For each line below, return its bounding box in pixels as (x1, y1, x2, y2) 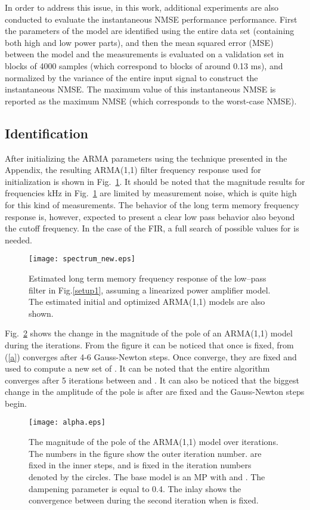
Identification (5, 123, 88, 142)
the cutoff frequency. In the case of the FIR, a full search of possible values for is (5, 222, 299, 234)
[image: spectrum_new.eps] (29, 255, 135, 264)
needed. (5, 233, 32, 246)
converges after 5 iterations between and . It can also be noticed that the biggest (5, 373, 299, 386)
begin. (5, 397, 27, 409)
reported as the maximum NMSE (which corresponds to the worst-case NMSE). (5, 94, 297, 107)
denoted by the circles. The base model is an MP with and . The (29, 470, 265, 483)
